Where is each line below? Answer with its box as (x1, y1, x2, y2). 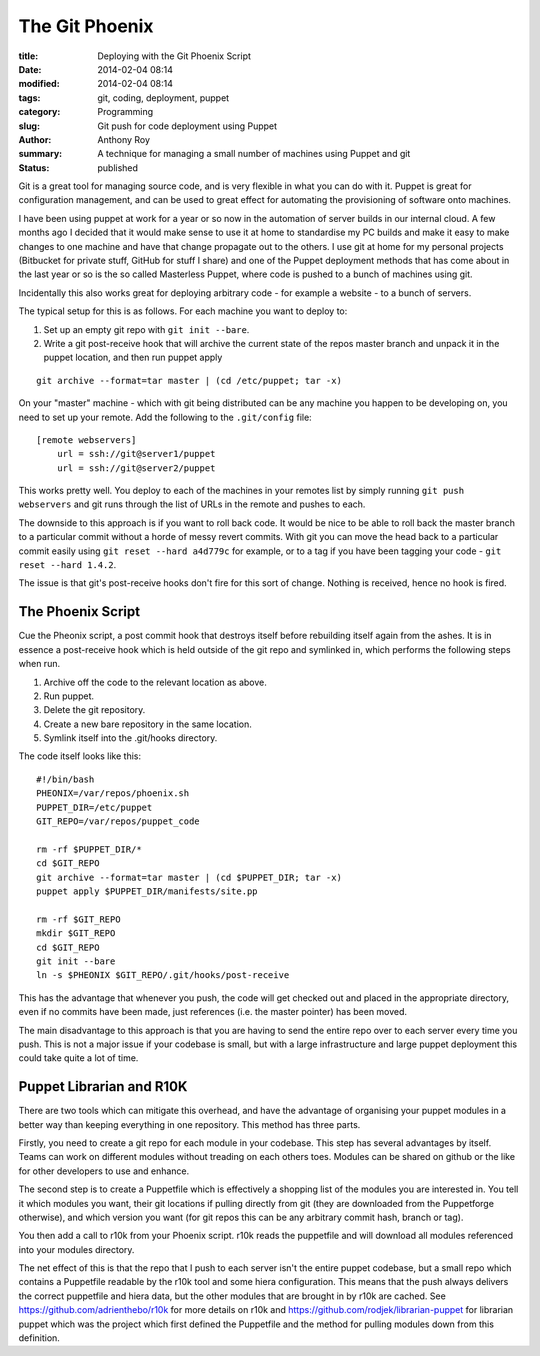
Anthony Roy (97, 133, 150, 145)
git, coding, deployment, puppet (97, 91, 230, 104)
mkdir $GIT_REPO (36, 928, 116, 939)
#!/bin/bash (36, 773, 95, 785)
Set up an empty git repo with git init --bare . (43, 323, 250, 335)
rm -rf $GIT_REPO (36, 913, 121, 925)
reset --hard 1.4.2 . (18, 559, 117, 571)
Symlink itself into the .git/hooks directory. (43, 732, 218, 744)
